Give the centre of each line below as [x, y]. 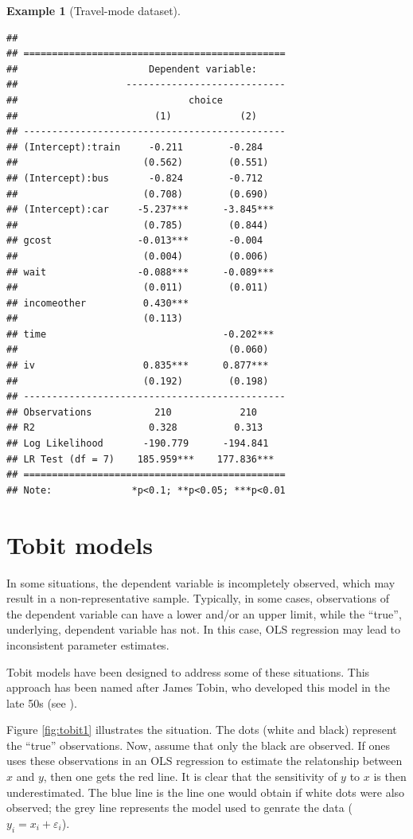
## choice [115, 100]
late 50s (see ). [42, 702]
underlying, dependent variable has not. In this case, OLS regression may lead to [204, 629]
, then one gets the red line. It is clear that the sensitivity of [190, 777]
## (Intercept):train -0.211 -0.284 [135, 147]
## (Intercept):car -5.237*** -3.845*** [140, 210]
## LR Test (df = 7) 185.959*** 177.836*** [140, 459]
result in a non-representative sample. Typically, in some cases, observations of [198, 598]
